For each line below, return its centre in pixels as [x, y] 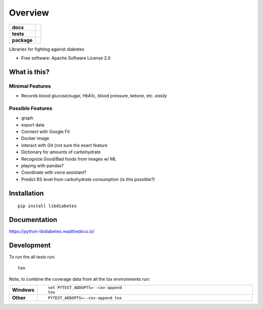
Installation [26, 193]
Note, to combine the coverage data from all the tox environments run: [80, 279]
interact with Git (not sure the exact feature [64, 145]
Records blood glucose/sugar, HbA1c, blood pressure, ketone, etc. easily [94, 96]
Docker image [35, 138]
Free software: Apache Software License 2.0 [66, 58]
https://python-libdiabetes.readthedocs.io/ [52, 232]
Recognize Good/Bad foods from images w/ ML [69, 159]
